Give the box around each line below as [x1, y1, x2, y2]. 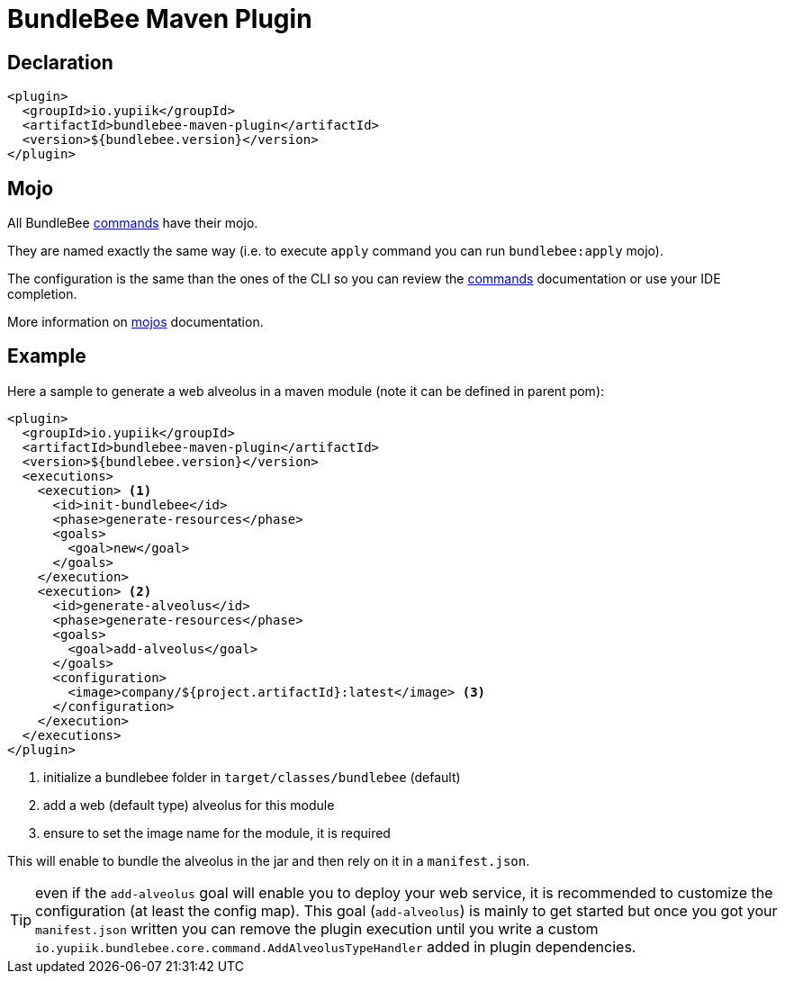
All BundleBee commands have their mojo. [7, 215, 258, 231]
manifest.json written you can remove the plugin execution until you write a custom [35, 919, 599, 938]
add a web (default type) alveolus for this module [43, 796, 335, 813]
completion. [7, 286, 77, 302]
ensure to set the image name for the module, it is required [43, 824, 391, 841]
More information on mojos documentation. [7, 314, 264, 330]
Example [7, 345, 86, 368]
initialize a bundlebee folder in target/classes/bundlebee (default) [43, 769, 461, 785]
